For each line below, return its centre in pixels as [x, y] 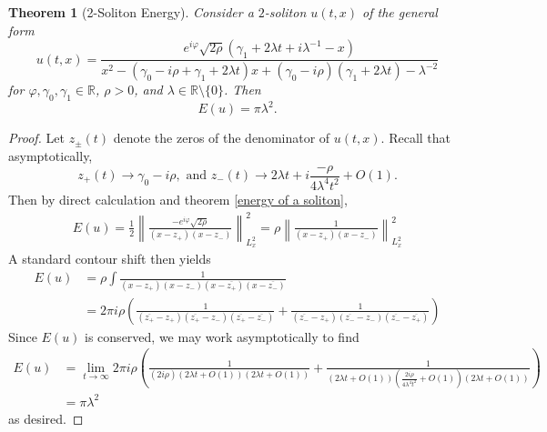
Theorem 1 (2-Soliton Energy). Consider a [131, 12]
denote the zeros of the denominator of [222, 138]
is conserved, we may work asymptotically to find [222, 336]
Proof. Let [36, 138]
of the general [400, 12]
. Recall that [416, 138]
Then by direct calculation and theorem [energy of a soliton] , [178, 199]
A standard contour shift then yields [110, 259]
